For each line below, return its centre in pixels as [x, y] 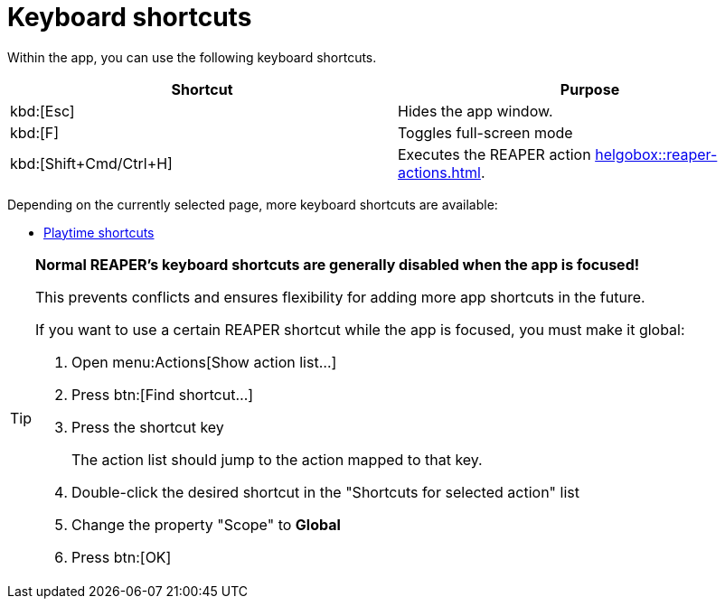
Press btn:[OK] [122, 557]
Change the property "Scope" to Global [206, 524]
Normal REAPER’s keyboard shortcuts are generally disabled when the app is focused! [338, 264]
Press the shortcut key [148, 427]
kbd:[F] [35, 132]
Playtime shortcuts [99, 232]
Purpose [590, 89]
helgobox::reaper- [656, 154]
